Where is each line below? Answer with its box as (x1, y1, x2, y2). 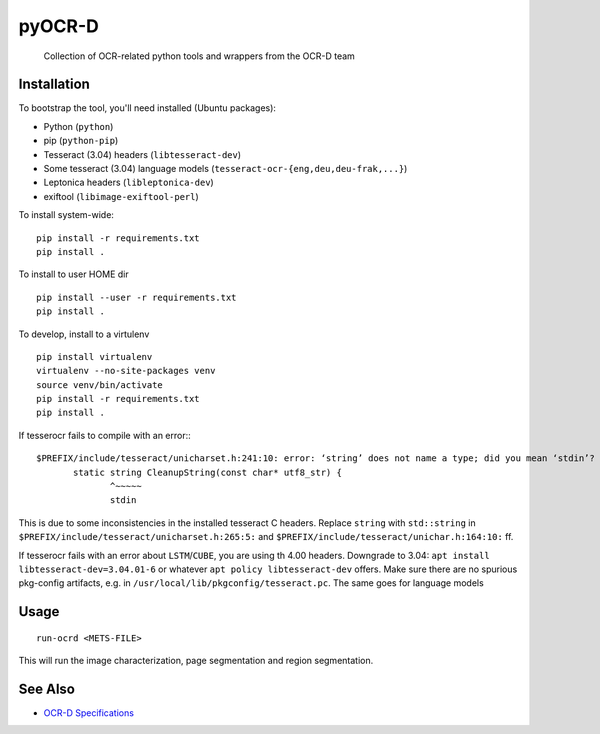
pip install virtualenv (36, 351, 153, 362)
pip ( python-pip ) (43, 135, 119, 147)
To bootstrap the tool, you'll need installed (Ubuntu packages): (18, 102, 277, 114)
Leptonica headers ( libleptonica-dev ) (43, 176, 214, 189)
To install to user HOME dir (18, 268, 129, 280)
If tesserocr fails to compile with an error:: (18, 429, 192, 441)
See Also (18, 681, 75, 697)
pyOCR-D (18, 15, 99, 37)
